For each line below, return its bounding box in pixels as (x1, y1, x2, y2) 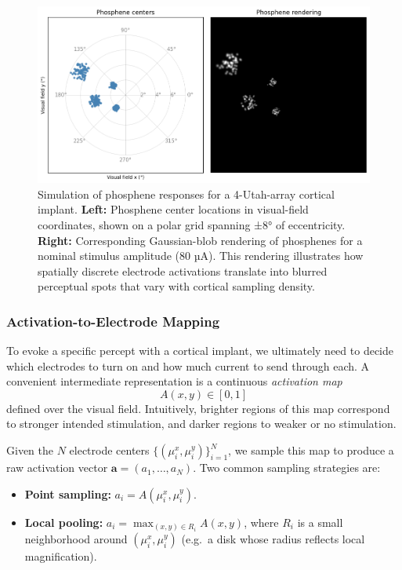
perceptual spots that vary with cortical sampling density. (38, 278, 315, 294)
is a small (297, 513, 343, 530)
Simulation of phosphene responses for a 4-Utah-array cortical (38, 185, 335, 202)
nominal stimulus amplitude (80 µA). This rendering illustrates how (38, 247, 364, 264)
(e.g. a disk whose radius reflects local (181, 531, 365, 547)
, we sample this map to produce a (228, 442, 394, 459)
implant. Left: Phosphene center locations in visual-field (38, 201, 309, 217)
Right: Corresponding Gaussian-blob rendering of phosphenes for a (38, 232, 363, 248)
